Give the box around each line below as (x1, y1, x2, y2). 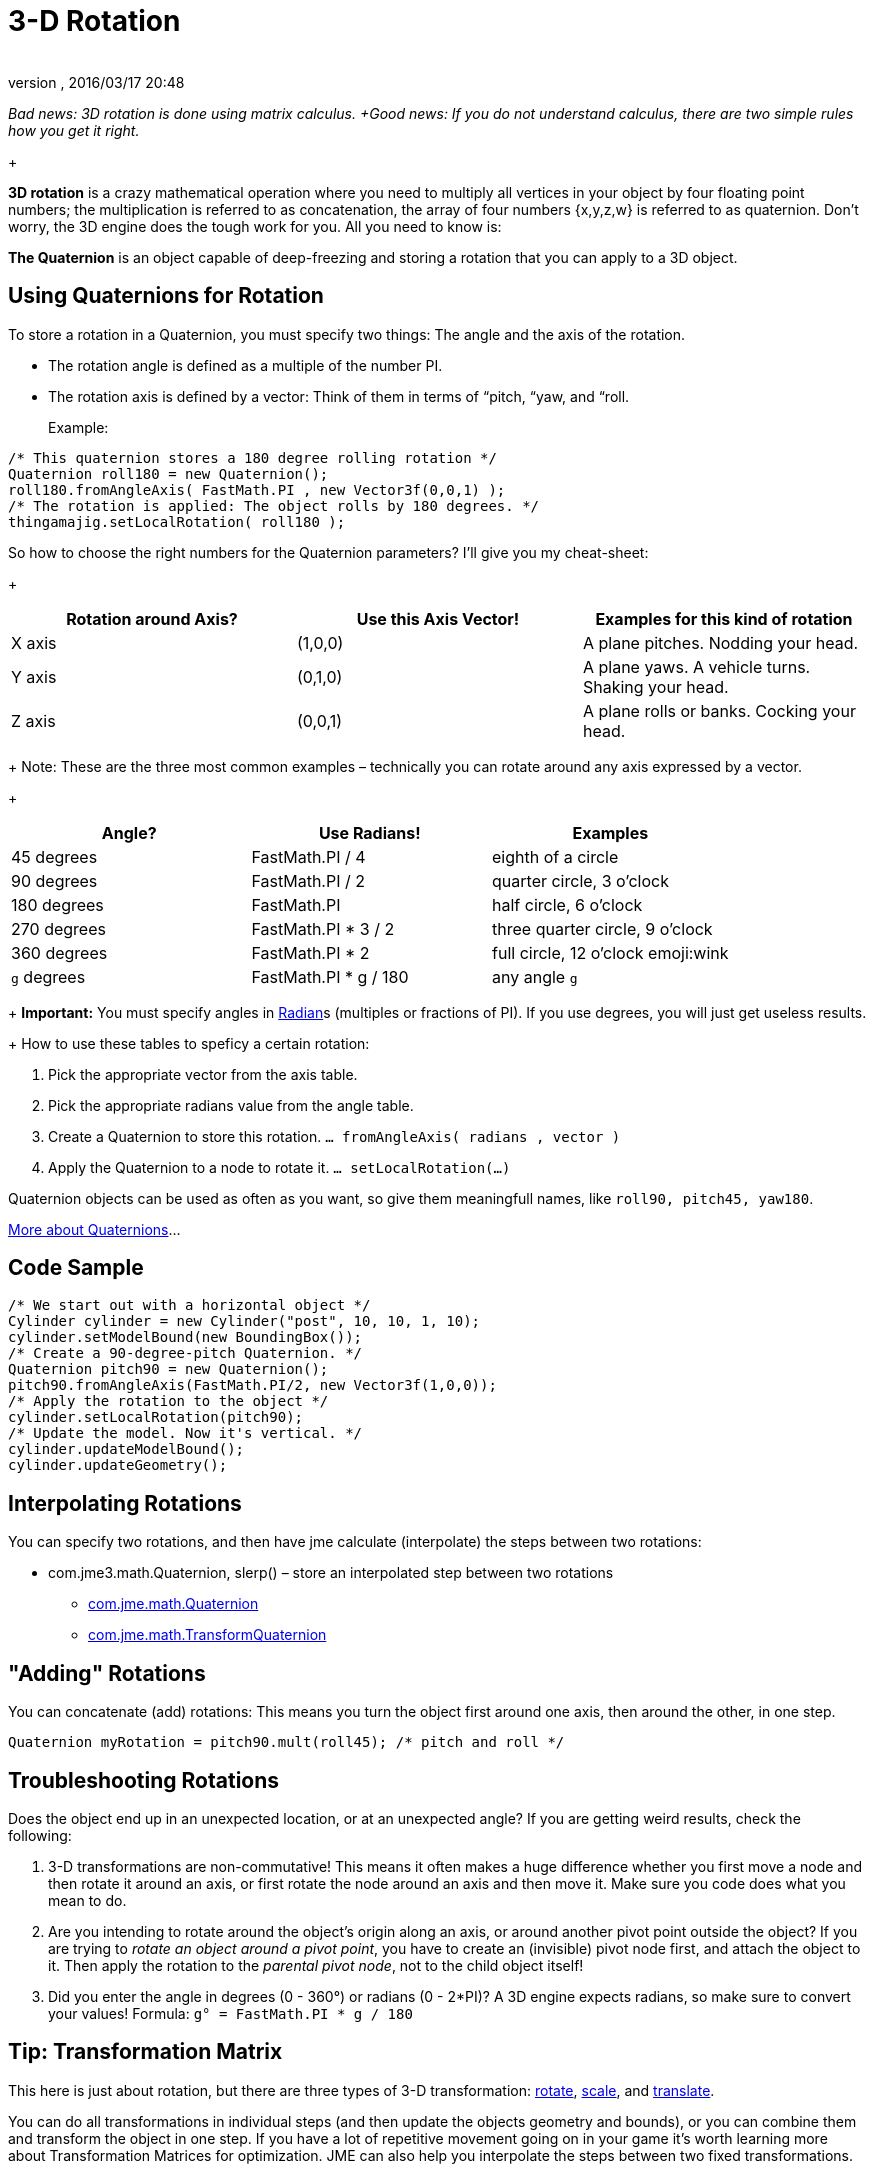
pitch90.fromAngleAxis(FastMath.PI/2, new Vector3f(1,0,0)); (8, 1377, 497, 1394)
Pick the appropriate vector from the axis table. (48, 1065, 358, 1083)
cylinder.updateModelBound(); (8, 1441, 245, 1458)
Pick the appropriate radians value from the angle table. (48, 1096, 414, 1114)
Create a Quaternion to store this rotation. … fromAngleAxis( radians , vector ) (48, 1127, 621, 1145)
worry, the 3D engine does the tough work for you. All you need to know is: (8, 217, 502, 235)
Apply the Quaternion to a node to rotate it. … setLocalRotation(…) (48, 1158, 511, 1176)
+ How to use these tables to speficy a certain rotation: (8, 1034, 370, 1052)
